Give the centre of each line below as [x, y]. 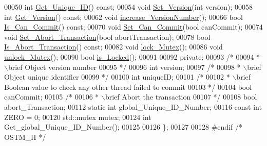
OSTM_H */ [25, 137]
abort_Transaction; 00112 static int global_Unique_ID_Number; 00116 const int [133, 106]
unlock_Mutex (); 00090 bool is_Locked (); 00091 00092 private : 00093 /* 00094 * [132, 56]
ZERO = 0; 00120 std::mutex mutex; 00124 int [78, 117]
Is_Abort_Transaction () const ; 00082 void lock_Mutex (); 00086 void [113, 47]
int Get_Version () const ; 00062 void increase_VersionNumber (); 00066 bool [123, 17]
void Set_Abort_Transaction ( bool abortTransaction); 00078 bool [107, 36]
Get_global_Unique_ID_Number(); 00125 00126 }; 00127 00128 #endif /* [123, 127]
